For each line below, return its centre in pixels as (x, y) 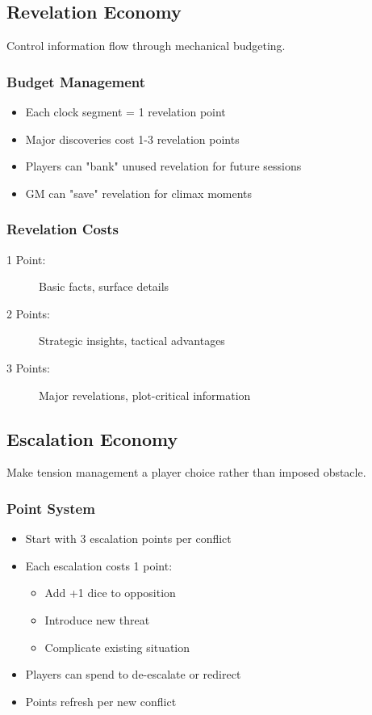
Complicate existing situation (117, 647)
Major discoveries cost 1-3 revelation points (132, 139)
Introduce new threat (97, 619)
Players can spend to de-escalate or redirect (133, 674)
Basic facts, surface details (104, 286)
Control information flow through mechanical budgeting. (146, 46)
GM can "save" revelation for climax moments (139, 193)
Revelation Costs (63, 229)
